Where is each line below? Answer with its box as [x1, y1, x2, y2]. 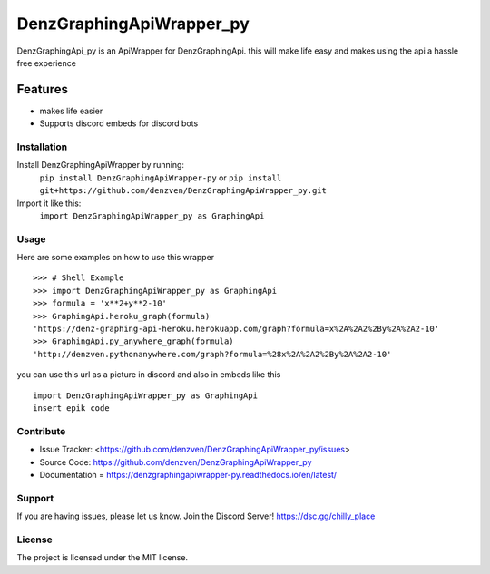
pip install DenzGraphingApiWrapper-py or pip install [39, 172, 282, 183]
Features [16, 82, 68, 97]
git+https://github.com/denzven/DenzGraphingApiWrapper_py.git [39, 186, 327, 196]
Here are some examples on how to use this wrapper [16, 252, 215, 263]
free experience [16, 57, 77, 68]
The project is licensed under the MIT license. [16, 552, 189, 563]
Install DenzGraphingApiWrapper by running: [16, 160, 185, 170]
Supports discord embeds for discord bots [39, 118, 199, 129]
